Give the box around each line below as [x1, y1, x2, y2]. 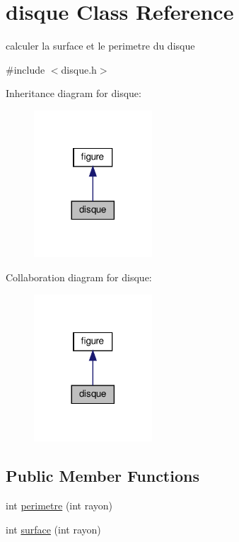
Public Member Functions [6, 465, 199, 487]
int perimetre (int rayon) [6, 497, 113, 512]
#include [6, 62, 45, 77]
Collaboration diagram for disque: [6, 270, 152, 285]
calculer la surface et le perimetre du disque [6, 38, 195, 53]
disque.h [61, 62, 97, 77]
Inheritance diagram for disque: [6, 86, 141, 101]
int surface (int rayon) [6, 521, 101, 536]
